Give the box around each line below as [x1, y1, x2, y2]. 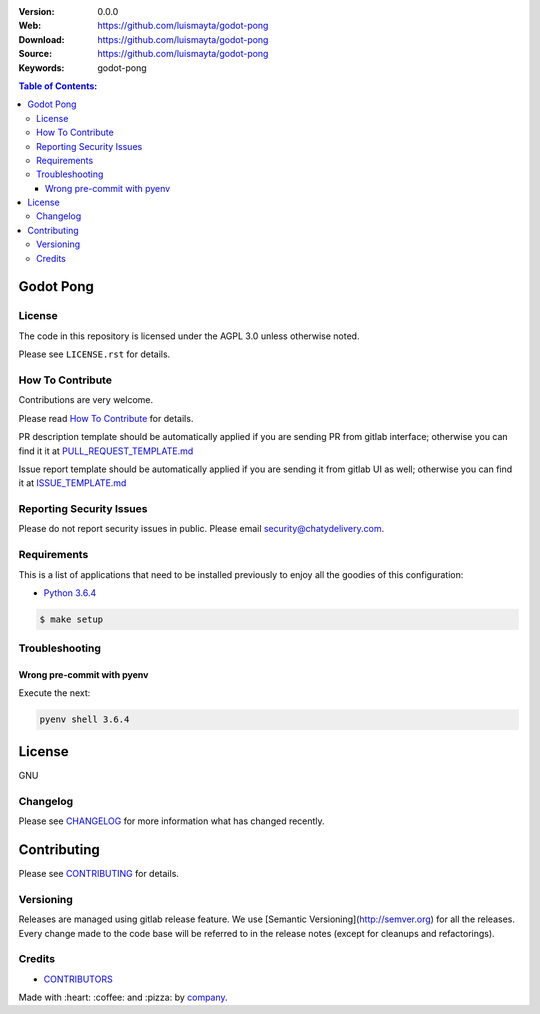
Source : [18, 48, 53, 60]
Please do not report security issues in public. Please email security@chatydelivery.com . [18, 523, 385, 535]
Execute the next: [18, 687, 91, 699]
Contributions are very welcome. [18, 394, 154, 406]
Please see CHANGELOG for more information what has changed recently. [18, 815, 325, 827]
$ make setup [39, 613, 104, 625]
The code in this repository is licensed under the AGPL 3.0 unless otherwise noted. [18, 330, 360, 342]
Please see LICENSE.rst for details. [18, 348, 171, 360]
